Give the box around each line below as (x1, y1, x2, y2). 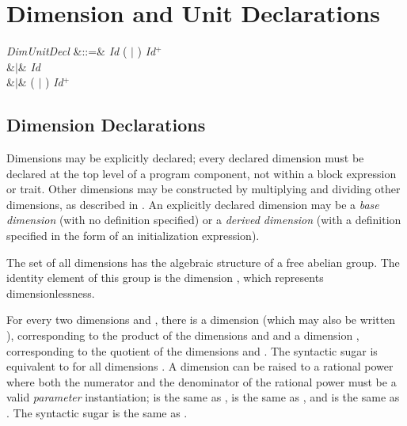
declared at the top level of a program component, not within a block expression (6, 165, 397, 181)
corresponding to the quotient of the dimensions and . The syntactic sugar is (6, 342, 378, 359)
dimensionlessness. (6, 284, 95, 301)
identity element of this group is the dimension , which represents (6, 269, 324, 286)
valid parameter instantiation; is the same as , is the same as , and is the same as (6, 389, 400, 405)
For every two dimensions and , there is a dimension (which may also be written (6, 311, 396, 328)
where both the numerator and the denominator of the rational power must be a (6, 373, 397, 390)
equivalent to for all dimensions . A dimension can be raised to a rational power (6, 358, 394, 375)
